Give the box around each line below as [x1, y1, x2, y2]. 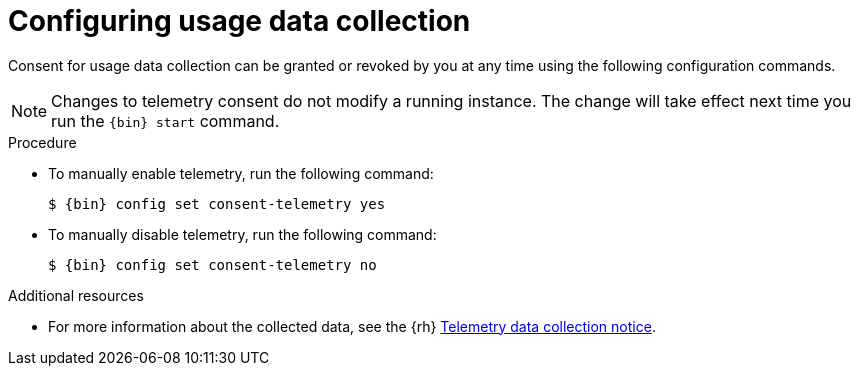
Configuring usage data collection [8, 4, 471, 38]
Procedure [8, 133, 77, 151]
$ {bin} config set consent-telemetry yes [48, 195, 386, 212]
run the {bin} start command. [51, 110, 280, 131]
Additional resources [8, 286, 144, 304]
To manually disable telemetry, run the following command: [48, 225, 437, 243]
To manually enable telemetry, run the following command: [48, 164, 434, 182]
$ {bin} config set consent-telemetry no [48, 256, 377, 273]
